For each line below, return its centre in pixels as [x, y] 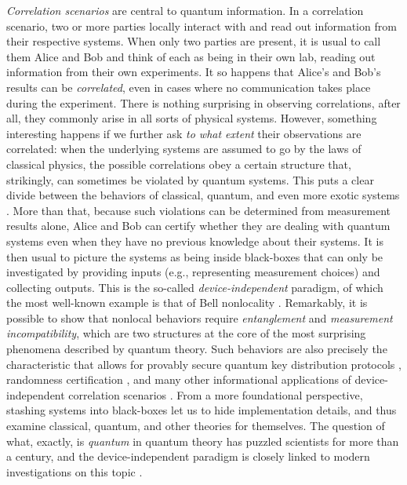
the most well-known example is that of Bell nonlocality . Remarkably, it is [187, 303]
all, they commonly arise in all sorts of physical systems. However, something [192, 118]
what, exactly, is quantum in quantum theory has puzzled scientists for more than [203, 441]
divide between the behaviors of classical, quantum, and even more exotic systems [203, 195]
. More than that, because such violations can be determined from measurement [199, 210]
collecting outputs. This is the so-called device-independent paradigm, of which [195, 287]
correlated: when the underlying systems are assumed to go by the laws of [184, 149]
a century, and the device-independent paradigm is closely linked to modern [188, 456]
